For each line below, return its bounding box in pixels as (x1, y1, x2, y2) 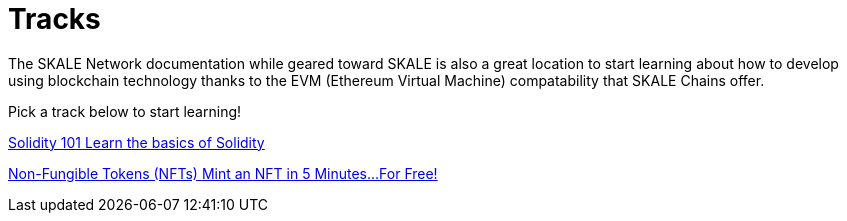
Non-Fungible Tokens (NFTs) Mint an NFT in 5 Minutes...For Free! (8, 164, 438, 182)
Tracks (8, 2, 101, 36)
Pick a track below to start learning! (8, 102, 242, 120)
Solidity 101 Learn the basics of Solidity (8, 133, 265, 151)
